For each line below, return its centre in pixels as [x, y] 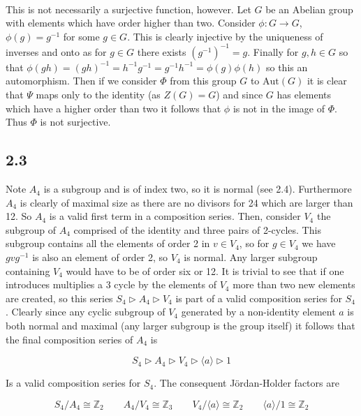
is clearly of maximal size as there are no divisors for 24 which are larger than [186, 202]
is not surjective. [75, 122]
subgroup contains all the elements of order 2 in [108, 243]
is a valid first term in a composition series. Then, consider [175, 216]
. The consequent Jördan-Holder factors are [246, 383]
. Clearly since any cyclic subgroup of [86, 312]
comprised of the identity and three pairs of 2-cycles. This [197, 229]
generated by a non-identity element [258, 312]
